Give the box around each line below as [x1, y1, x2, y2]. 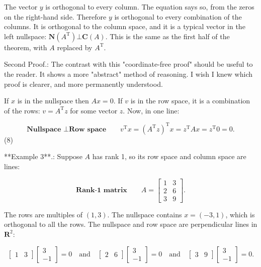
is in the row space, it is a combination [130, 95, 250, 106]
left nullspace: [4, 31, 47, 41]
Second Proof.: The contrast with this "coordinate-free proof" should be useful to [4, 59, 253, 69]
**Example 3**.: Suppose [4, 151, 82, 162]
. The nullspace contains [107, 209, 182, 219]
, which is [225, 209, 255, 219]
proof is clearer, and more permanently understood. [4, 78, 163, 89]
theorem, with [4, 42, 47, 52]
